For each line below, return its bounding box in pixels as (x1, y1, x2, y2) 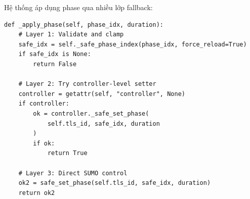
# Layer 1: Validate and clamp (18, 31, 124, 38)
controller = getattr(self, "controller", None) (18, 90, 185, 97)
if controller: (18, 100, 69, 108)
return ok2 (18, 189, 55, 196)
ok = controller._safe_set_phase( (33, 110, 149, 117)
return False (33, 60, 77, 68)
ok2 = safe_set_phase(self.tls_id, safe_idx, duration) (18, 179, 211, 187)
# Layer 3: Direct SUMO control (18, 169, 128, 177)
